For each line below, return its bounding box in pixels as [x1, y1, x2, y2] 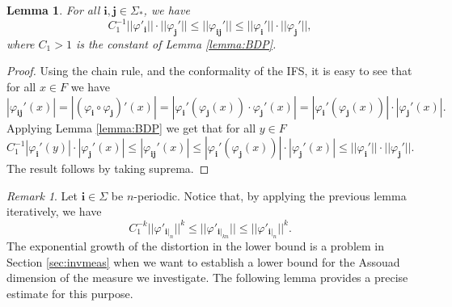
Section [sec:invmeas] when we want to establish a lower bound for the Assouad [6, 253, 400, 270]
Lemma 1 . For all [6, 2, 100, 18]
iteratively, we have [6, 203, 102, 220]
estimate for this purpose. [6, 284, 133, 301]
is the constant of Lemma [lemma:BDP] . [75, 35, 277, 52]
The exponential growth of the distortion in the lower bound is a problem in [6, 237, 385, 254]
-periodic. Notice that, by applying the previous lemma [133, 187, 407, 204]
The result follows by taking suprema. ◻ [6, 160, 209, 177]
